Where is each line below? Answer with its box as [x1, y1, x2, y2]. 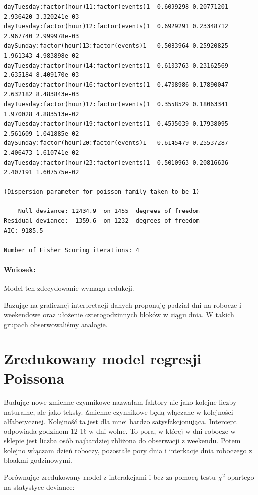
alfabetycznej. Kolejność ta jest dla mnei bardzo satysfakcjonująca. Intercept [4, 416, 237, 426]
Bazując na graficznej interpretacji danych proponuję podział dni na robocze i [4, 299, 241, 310]
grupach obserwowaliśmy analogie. [4, 319, 108, 330]
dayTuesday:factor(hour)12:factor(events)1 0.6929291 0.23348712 [4, 23, 229, 30]
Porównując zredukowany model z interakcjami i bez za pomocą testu [4, 472, 216, 482]
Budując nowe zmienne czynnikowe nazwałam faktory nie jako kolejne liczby [4, 396, 237, 407]
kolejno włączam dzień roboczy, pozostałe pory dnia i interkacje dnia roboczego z [4, 445, 252, 455]
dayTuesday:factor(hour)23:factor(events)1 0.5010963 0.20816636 [4, 159, 229, 166]
